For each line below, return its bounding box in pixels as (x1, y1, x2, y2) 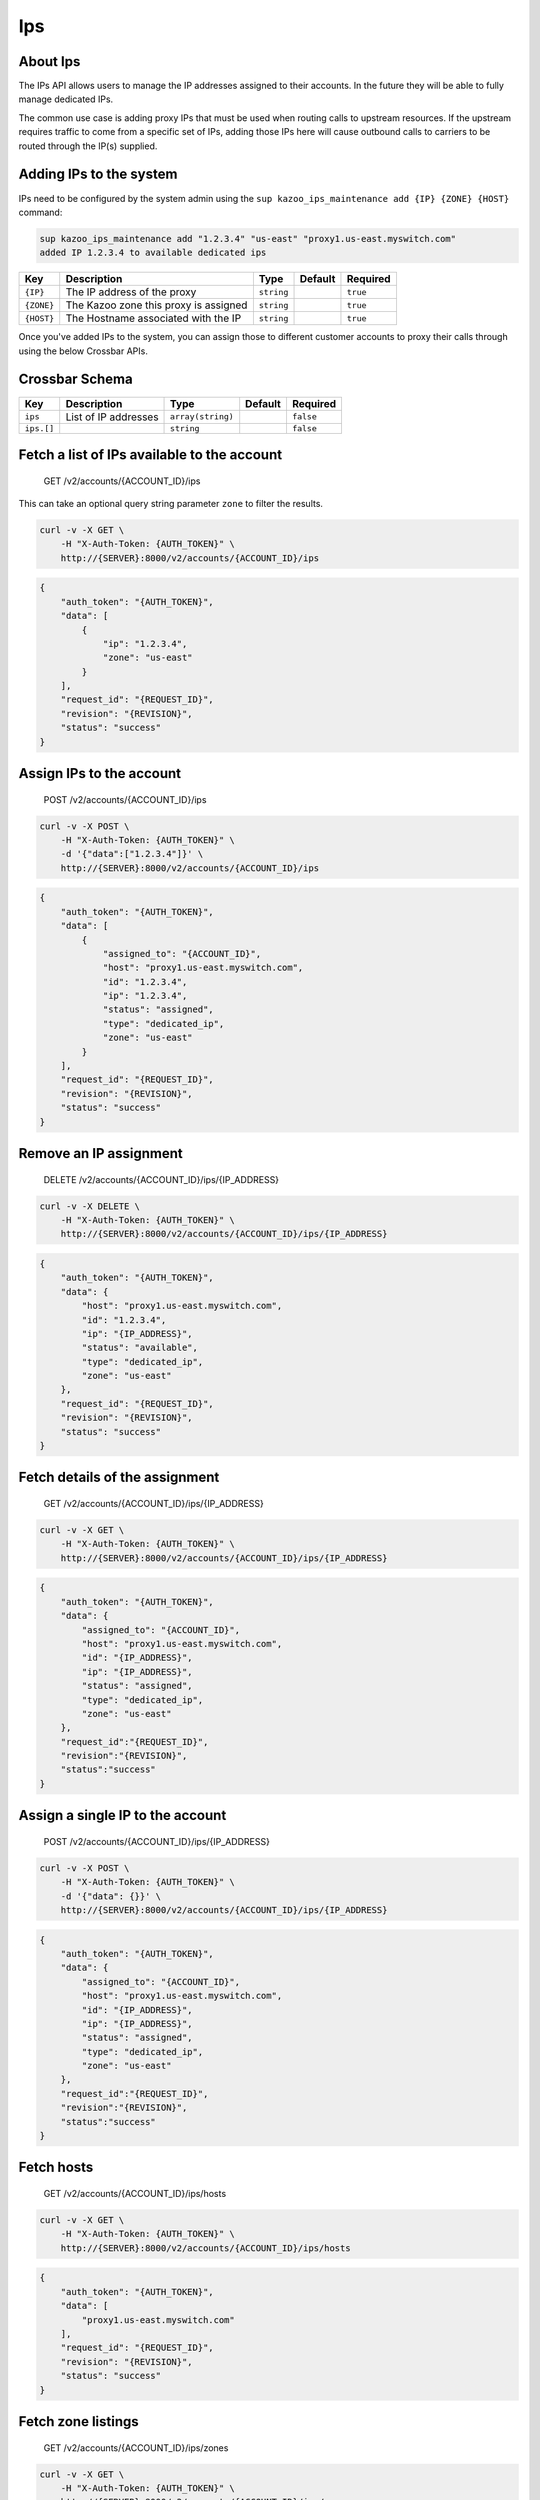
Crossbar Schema (18, 371, 134, 388)
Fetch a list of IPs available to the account (18, 446, 283, 463)
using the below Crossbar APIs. (18, 345, 149, 357)
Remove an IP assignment (18, 1145, 184, 1162)
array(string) (170, 411, 234, 422)
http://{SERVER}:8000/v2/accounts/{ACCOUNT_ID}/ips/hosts (60, 2242, 351, 2254)
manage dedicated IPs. (18, 93, 114, 105)
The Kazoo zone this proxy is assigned (65, 298, 248, 312)
